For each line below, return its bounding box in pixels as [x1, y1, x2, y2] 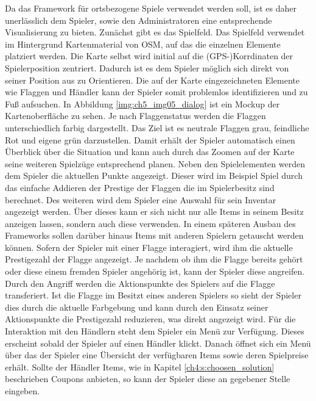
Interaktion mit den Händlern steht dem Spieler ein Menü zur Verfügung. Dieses [5, 325, 304, 338]
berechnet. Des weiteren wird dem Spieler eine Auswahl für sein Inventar [5, 193, 276, 206]
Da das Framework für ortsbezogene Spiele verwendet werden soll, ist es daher [5, 2, 297, 14]
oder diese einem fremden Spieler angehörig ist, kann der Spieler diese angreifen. [5, 265, 305, 278]
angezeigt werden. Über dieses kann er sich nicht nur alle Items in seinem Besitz [5, 205, 304, 218]
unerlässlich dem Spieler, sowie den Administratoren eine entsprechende [5, 13, 272, 26]
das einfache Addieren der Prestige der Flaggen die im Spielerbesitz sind [5, 181, 275, 193]
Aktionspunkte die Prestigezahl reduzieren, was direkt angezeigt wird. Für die [5, 312, 296, 325]
